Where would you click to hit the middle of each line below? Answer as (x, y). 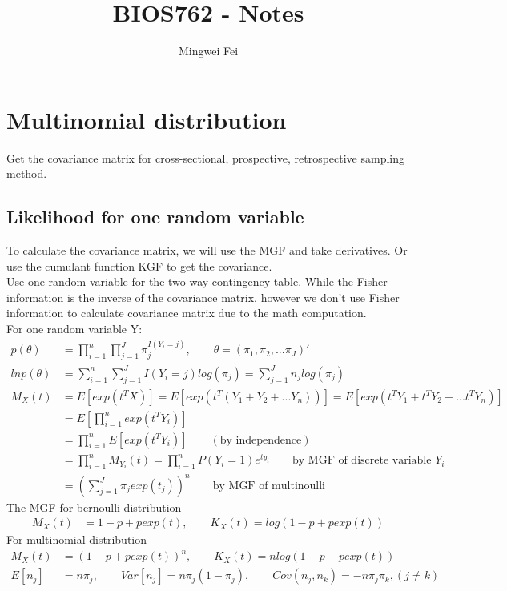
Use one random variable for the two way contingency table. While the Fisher (197, 281)
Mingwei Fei (208, 51)
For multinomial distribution (77, 539)
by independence (261, 440)
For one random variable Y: (74, 329)
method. (27, 173)
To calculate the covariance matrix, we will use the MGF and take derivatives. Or (207, 250)
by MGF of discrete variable (362, 461)
